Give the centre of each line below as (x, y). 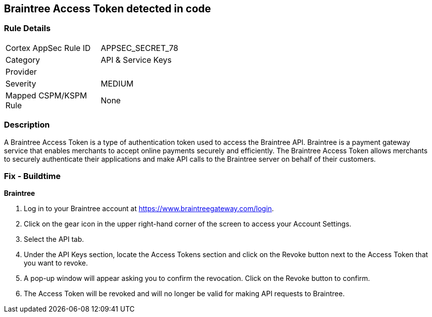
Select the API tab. (54, 239)
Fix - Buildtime (32, 176)
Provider (21, 71)
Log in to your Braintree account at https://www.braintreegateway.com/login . (149, 209)
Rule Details (27, 28)
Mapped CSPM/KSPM (46, 95)
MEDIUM (117, 83)
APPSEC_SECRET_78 (140, 48)
